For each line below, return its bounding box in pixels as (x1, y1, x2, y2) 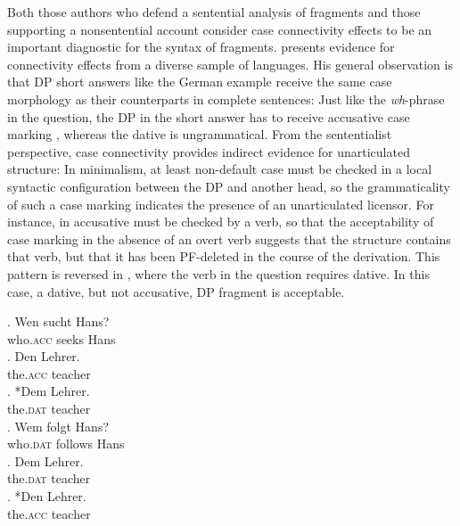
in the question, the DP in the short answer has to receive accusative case (7, 107, 410, 126)
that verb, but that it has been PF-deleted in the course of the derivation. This (7, 247, 440, 266)
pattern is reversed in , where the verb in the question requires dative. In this (7, 264, 430, 283)
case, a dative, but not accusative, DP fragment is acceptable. (7, 282, 345, 300)
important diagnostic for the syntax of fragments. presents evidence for (7, 37, 395, 56)
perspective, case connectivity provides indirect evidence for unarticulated (7, 142, 410, 160)
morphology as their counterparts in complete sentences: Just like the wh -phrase (7, 89, 445, 108)
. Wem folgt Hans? (7, 416, 110, 435)
